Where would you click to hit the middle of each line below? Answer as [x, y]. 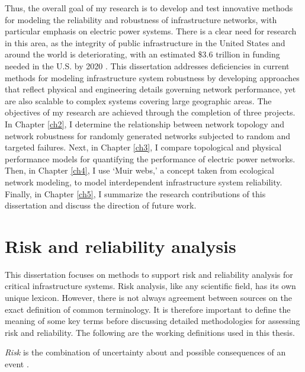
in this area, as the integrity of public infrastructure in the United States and [145, 42]
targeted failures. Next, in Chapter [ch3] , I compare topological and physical [143, 147]
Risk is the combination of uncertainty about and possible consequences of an [145, 352]
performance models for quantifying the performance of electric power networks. [150, 158]
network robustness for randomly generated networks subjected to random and [148, 135]
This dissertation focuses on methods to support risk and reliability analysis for [149, 274]
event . [17, 363]
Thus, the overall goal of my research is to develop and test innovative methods [149, 8]
